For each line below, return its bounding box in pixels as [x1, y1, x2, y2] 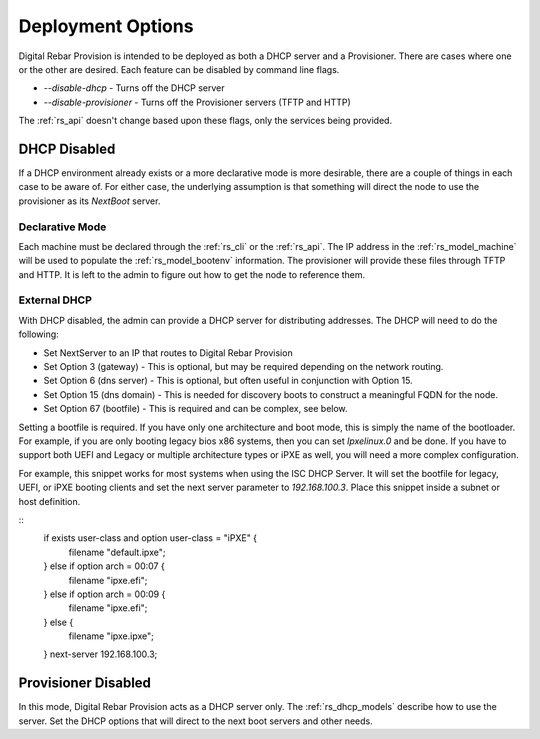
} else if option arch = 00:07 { [43, 560, 165, 572]
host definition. [18, 495, 81, 507]
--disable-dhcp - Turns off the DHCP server [43, 82, 225, 94]
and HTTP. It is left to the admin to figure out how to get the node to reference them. [18, 268, 366, 280]
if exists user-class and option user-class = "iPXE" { [43, 532, 258, 544]
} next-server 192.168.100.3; [43, 648, 158, 660]
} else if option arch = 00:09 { [43, 588, 166, 600]
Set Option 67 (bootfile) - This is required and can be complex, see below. [43, 403, 349, 415]
